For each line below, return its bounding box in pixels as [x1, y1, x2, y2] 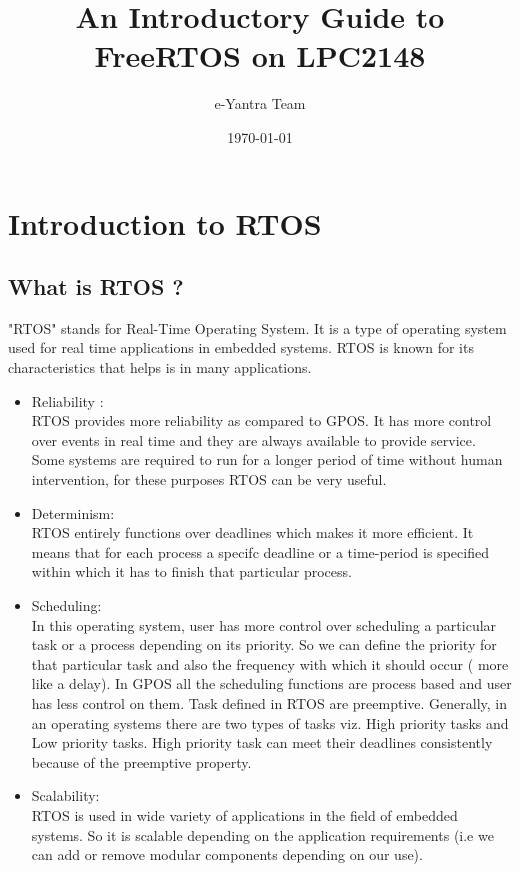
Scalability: [31, 785, 100, 806]
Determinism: [31, 502, 115, 523]
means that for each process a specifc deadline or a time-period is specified [31, 541, 489, 562]
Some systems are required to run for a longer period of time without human [31, 449, 503, 470]
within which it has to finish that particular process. [31, 561, 352, 582]
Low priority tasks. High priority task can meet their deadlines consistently [31, 732, 493, 753]
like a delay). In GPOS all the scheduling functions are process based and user [31, 673, 512, 694]
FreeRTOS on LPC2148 [94, 35, 426, 76]
